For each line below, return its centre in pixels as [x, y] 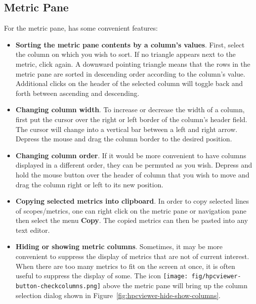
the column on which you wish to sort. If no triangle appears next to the [126, 54]
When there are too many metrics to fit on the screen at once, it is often [125, 266]
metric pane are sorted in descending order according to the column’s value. [130, 73]
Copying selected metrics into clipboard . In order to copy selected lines [132, 201]
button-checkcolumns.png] [58, 286]
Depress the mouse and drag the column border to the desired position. [124, 139]
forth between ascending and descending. [77, 93]
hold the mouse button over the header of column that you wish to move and [132, 174]
